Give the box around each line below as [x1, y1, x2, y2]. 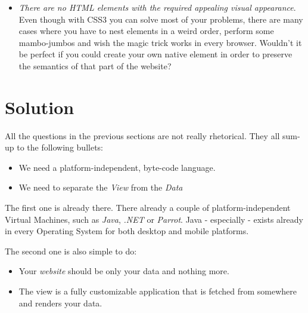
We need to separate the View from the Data [18, 181, 183, 194]
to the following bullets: [17, 141, 103, 154]
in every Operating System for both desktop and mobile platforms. [5, 225, 249, 237]
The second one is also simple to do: [5, 244, 137, 257]
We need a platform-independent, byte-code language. [18, 161, 216, 173]
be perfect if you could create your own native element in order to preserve [18, 48, 293, 60]
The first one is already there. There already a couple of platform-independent [5, 201, 291, 214]
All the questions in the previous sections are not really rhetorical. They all [5, 129, 280, 142]
